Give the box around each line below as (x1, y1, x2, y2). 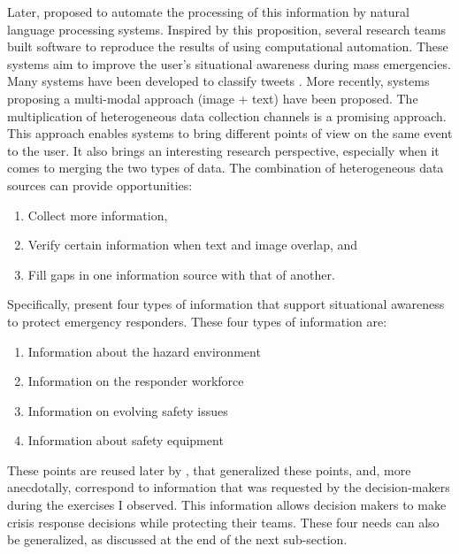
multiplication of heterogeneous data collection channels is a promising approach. (7, 106, 447, 125)
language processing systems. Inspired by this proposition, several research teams (7, 19, 447, 38)
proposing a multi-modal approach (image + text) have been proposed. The (7, 88, 418, 107)
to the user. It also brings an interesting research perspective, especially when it (7, 141, 440, 159)
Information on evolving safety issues (27, 401, 228, 419)
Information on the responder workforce (27, 372, 244, 390)
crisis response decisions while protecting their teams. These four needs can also (7, 512, 440, 531)
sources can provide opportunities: (7, 175, 193, 194)
